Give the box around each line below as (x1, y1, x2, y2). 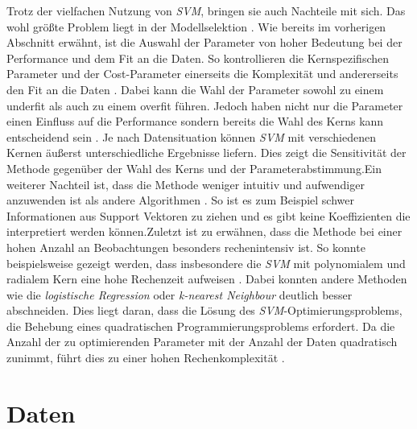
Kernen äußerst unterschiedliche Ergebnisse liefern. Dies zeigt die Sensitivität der (6, 144, 407, 161)
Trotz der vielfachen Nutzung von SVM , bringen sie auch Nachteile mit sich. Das (6, 2, 406, 19)
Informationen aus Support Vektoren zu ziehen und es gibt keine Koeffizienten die (6, 207, 411, 224)
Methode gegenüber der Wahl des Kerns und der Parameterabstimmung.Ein (6, 159, 382, 176)
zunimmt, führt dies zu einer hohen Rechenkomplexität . (6, 349, 285, 366)
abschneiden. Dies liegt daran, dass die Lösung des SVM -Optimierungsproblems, (6, 302, 403, 319)
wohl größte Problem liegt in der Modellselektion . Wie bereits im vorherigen (6, 18, 386, 35)
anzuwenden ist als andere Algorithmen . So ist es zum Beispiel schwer (6, 192, 354, 208)
